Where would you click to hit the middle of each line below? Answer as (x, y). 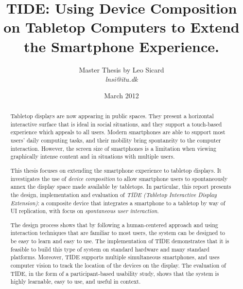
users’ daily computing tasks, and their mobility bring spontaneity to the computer (116, 140)
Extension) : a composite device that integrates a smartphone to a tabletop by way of (118, 203)
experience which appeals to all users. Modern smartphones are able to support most (118, 132)
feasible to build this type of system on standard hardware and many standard (110, 249)
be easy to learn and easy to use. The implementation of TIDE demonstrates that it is (120, 241)
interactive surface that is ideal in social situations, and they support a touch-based (116, 124)
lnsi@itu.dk (121, 79)
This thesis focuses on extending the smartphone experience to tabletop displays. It (116, 170)
